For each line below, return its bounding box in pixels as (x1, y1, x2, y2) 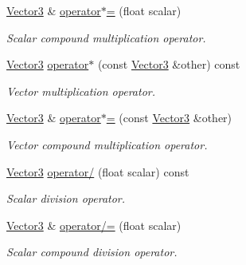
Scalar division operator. (6, 190, 126, 207)
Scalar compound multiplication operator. (6, 29, 206, 45)
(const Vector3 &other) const (97, 56, 240, 73)
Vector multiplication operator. (6, 82, 155, 99)
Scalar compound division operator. (6, 243, 178, 260)
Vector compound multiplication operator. (6, 136, 208, 152)
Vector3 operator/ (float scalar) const (6, 163, 189, 180)
